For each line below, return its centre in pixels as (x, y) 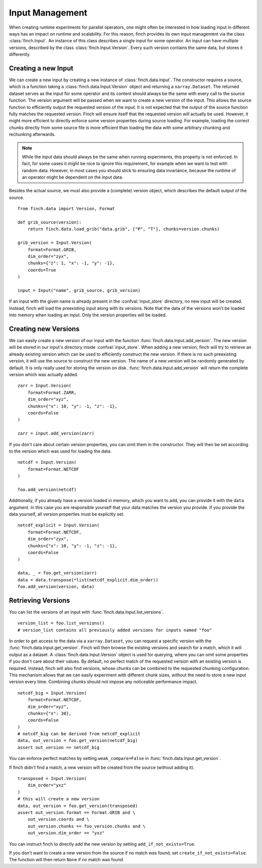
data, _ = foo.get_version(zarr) (57, 573)
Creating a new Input (41, 68)
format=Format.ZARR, (52, 392)
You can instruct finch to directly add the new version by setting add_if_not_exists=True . (102, 844)
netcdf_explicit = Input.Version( (58, 525)
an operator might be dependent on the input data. (73, 177)
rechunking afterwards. (32, 134)
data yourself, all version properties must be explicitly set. (67, 514)
